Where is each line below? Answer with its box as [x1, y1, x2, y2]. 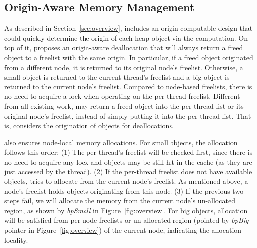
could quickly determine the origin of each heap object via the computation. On [4, 32, 248, 43]
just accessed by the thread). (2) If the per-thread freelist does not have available [4, 166, 252, 176]
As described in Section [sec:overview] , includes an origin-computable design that [4, 23, 253, 33]
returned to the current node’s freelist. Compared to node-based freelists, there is [4, 81, 252, 91]
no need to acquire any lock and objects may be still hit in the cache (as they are [4, 156, 252, 166]
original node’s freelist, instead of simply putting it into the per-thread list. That [4, 110, 251, 121]
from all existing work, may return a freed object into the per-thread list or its [4, 100, 244, 111]
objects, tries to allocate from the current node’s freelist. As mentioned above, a [4, 176, 248, 186]
